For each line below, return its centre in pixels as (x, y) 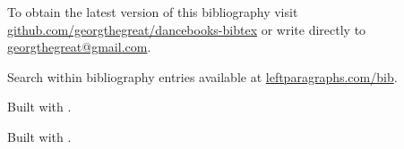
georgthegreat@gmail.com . (79, 47)
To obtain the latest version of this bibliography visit (153, 12)
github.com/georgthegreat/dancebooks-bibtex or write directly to (187, 29)
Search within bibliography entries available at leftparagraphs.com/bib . (202, 76)
